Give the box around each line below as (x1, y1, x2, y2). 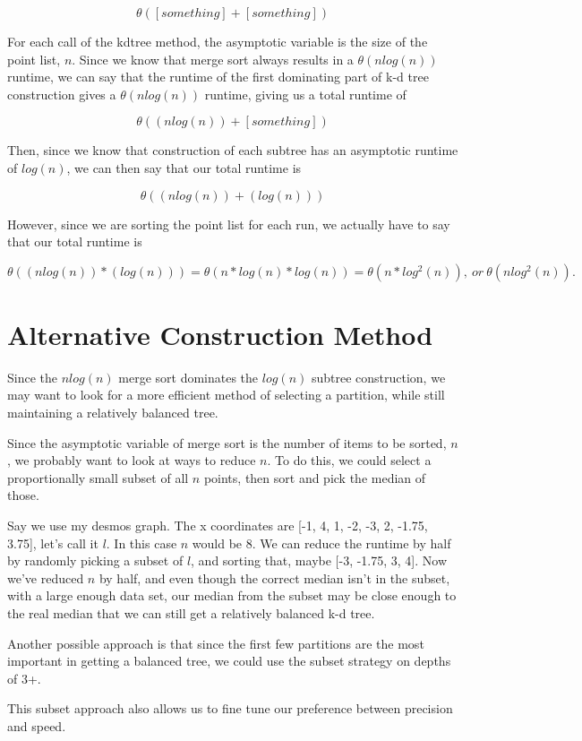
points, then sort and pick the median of (203, 468, 426, 487)
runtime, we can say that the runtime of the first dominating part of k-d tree (7, 67, 429, 86)
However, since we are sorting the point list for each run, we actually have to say (7, 214, 450, 233)
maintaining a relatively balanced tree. (7, 403, 218, 422)
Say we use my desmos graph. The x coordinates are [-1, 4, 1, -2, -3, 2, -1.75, (7, 516, 428, 535)
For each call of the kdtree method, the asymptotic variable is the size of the (7, 32, 428, 50)
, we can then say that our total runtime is (66, 158, 302, 177)
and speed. (7, 716, 66, 735)
